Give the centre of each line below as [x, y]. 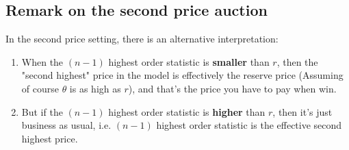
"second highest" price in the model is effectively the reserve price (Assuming [182, 75]
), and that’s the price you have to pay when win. [232, 88]
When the [42, 61]
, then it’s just [302, 111]
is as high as [95, 88]
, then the [297, 61]
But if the [42, 111]
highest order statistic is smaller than [189, 61]
